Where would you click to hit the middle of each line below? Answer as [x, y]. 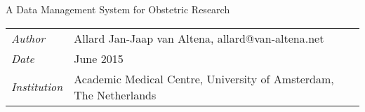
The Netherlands [115, 94]
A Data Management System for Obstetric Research [118, 9]
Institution [37, 87]
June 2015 [99, 58]
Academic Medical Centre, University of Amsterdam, [204, 78]
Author [28, 38]
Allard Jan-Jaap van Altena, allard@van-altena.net [199, 38]
